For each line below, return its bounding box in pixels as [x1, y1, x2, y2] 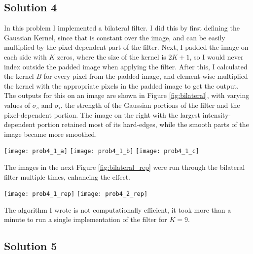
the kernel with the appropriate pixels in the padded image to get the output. [4, 80, 239, 91]
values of [4, 99, 30, 110]
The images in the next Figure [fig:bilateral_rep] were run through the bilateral [4, 161, 245, 172]
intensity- [202, 109, 231, 120]
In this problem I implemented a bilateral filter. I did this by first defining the [4, 23, 240, 33]
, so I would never [189, 51, 244, 62]
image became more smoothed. [4, 128, 97, 139]
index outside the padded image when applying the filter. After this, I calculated [4, 61, 248, 71]
